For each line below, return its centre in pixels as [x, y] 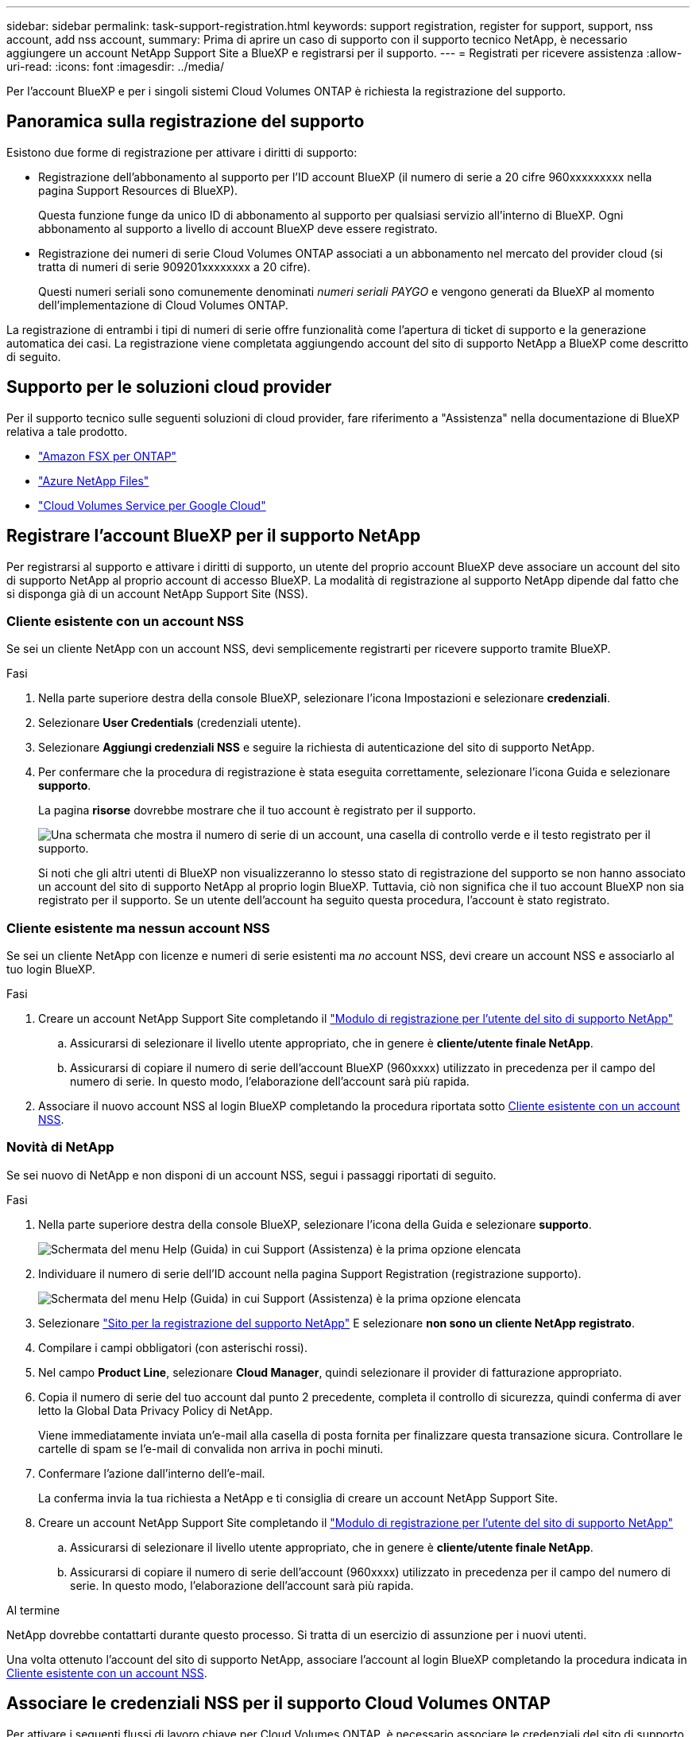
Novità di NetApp [60, 1147]
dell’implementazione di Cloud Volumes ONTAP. [163, 305]
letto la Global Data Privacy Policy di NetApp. [156, 1410]
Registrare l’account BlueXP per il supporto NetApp [214, 536]
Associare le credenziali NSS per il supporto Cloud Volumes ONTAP [278, 1704]
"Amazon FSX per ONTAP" [108, 456]
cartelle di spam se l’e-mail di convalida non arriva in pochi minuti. [211, 1448]
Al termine [33, 1610]
